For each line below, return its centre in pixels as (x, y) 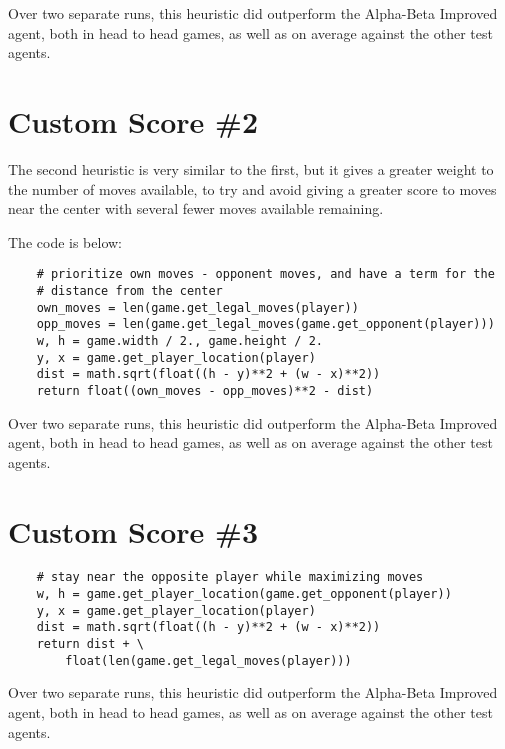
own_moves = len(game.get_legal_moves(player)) (197, 307)
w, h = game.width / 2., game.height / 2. (179, 340)
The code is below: (65, 241)
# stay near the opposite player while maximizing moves (230, 577)
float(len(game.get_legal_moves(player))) (208, 660)
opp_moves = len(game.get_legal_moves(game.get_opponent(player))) (265, 324)
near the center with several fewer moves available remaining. (196, 208)
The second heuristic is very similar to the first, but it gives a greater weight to (251, 168)
